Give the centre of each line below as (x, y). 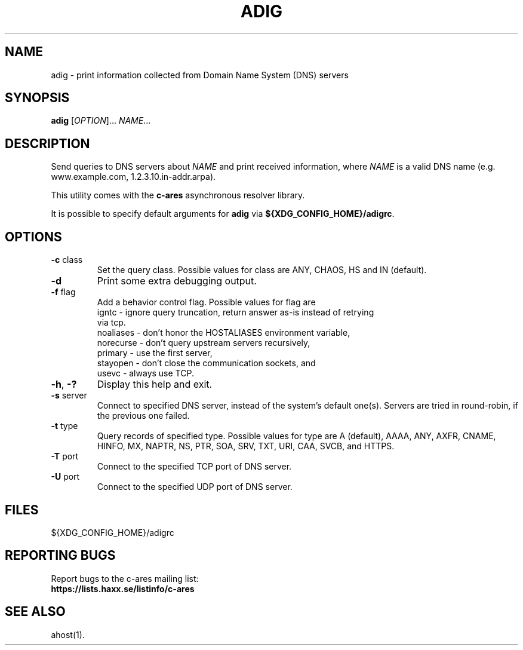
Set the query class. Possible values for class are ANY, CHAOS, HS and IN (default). (262, 270)
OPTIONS (33, 237)
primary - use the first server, (155, 353)
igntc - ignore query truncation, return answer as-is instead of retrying (236, 312)
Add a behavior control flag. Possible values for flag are (206, 302)
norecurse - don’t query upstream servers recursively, (204, 343)
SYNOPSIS (37, 98)
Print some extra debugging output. (177, 281)
